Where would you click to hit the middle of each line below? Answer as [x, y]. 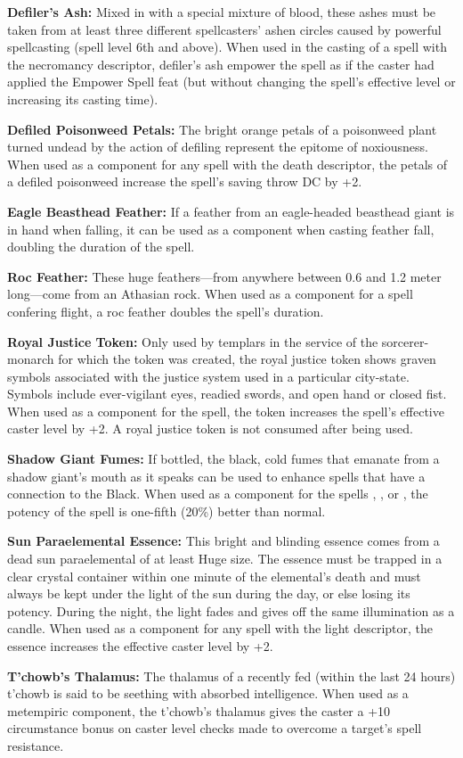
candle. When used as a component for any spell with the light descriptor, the [220, 628]
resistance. [36, 745]
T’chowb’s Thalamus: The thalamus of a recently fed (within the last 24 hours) [231, 676]
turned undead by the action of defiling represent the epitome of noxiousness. [218, 147]
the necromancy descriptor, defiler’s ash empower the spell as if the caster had [221, 64]
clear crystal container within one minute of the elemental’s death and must [214, 576]
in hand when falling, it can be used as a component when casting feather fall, [221, 229]
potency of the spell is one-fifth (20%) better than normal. [167, 511]
